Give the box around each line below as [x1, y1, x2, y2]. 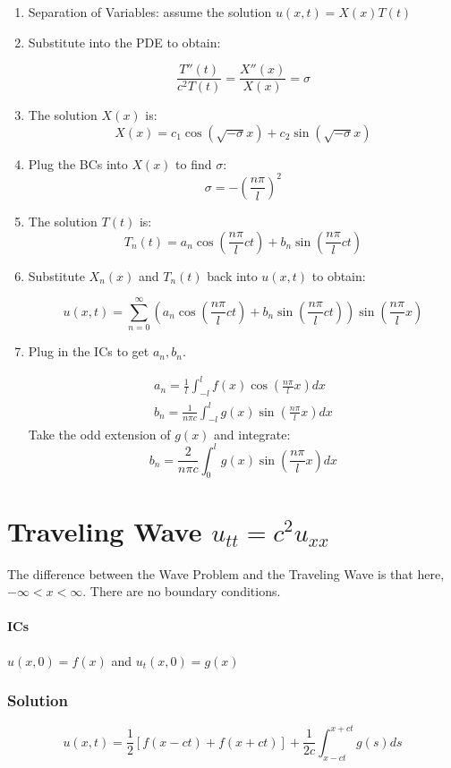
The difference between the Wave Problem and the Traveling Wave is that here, [7, 564, 445, 583]
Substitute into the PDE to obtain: [28, 32, 221, 51]
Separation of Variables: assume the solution [28, 3, 272, 21]
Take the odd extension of [28, 424, 171, 443]
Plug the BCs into [28, 154, 128, 173]
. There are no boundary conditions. [82, 582, 281, 601]
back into [207, 266, 258, 285]
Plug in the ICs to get [28, 342, 149, 361]
